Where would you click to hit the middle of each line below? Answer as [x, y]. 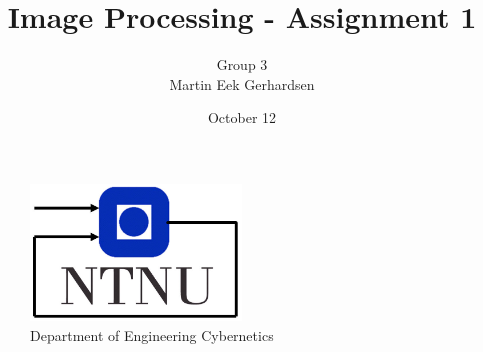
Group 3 [242, 64]
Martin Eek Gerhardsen [242, 83]
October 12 [242, 117]
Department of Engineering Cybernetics [152, 334]
